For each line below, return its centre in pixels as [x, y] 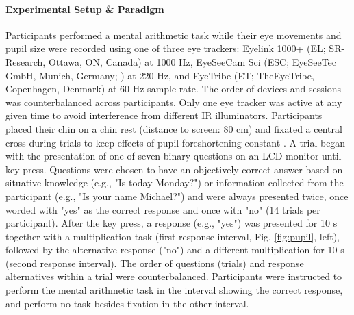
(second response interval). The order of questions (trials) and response [155, 263]
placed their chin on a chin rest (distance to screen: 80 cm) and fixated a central [174, 128]
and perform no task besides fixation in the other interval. [127, 303]
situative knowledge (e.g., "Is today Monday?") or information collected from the [175, 182]
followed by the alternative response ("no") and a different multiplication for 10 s [175, 250]
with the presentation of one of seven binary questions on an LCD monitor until [174, 156]
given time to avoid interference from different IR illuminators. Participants [164, 115]
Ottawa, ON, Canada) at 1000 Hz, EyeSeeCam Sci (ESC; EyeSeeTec [192, 61]
